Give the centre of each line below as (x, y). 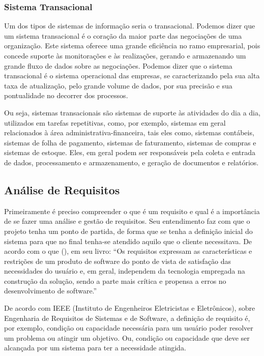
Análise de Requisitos (62, 189)
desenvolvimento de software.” (51, 291)
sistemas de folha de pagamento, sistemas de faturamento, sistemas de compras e (130, 142)
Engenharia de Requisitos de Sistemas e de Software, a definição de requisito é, (127, 318)
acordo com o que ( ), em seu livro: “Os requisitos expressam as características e (128, 251)
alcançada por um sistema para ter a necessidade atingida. (95, 348)
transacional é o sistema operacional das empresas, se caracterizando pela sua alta (132, 76)
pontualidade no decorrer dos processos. (66, 95)
